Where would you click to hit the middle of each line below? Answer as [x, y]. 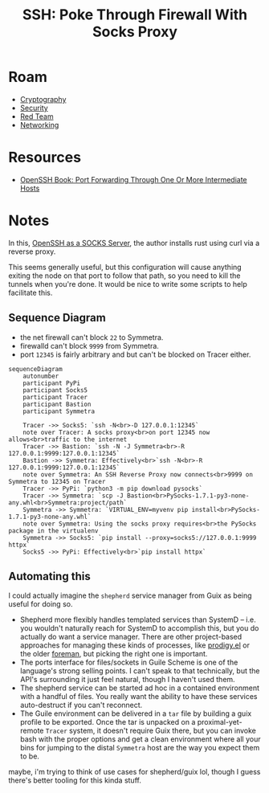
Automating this [49, 576]
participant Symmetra [59, 411]
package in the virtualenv [53, 531]
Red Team [37, 116]
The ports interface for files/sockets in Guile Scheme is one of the [129, 662]
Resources [45, 157]
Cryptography [43, 99]
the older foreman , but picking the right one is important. [114, 654]
